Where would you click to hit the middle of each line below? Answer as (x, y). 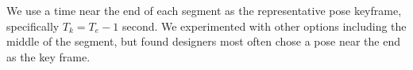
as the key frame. (48, 56)
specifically (33, 26)
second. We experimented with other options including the (264, 26)
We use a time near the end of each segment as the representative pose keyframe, (204, 10)
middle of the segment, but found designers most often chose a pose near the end (203, 41)
